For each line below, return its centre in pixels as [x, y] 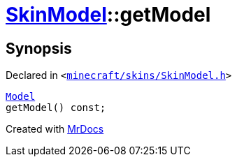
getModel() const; [56, 108]
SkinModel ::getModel [108, 15]
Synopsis [39, 48]
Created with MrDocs [55, 129]
